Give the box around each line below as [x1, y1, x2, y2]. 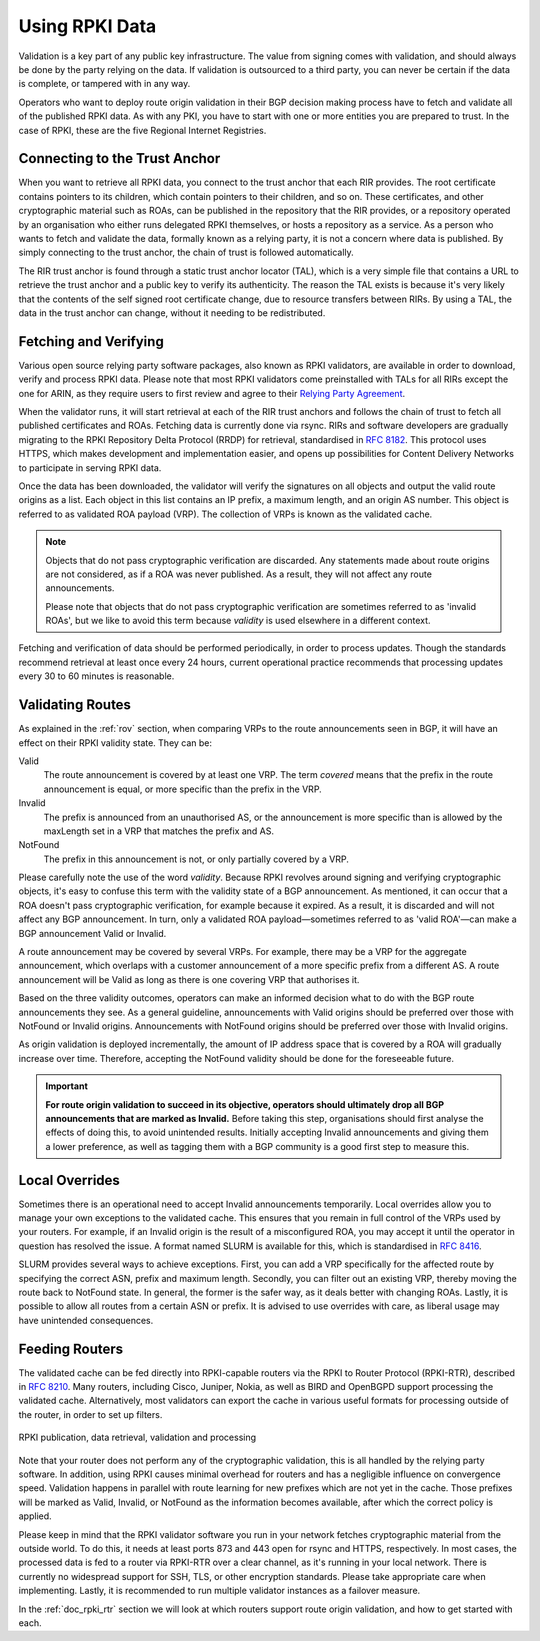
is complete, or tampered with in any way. [18, 78, 191, 90]
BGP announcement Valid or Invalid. [18, 927, 167, 939]
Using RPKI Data [18, 15, 157, 37]
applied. [18, 1510, 52, 1522]
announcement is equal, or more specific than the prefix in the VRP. [43, 783, 322, 795]
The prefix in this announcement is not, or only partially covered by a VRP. [43, 853, 349, 865]
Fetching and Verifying [18, 333, 164, 350]
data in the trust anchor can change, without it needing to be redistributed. [18, 306, 326, 319]
